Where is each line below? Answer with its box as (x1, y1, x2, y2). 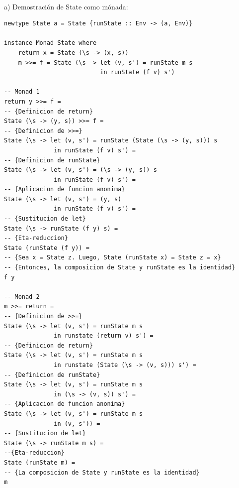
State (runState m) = (4, 459, 76, 466)
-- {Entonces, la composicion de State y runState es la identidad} (4, 264, 236, 271)
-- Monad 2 (4, 293, 40, 300)
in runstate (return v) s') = (54, 332, 154, 340)
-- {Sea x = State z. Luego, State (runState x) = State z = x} (4, 254, 221, 261)
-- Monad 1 (4, 88, 40, 96)
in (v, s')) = (54, 420, 100, 427)
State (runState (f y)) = (4, 244, 89, 251)
